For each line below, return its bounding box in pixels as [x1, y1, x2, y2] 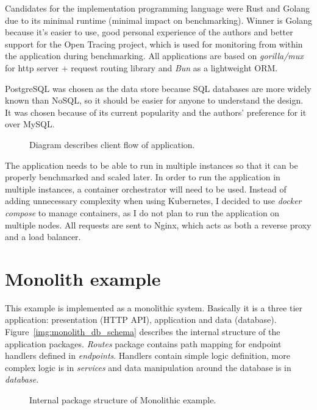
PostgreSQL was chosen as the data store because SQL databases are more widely [5, 82, 312, 94]
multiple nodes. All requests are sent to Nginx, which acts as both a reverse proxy [5, 218, 312, 231]
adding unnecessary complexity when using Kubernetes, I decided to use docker [5, 194, 302, 207]
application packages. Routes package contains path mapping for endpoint [5, 337, 282, 350]
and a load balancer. [5, 230, 81, 243]
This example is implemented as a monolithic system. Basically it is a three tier [5, 301, 303, 314]
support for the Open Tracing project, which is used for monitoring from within [5, 37, 303, 50]
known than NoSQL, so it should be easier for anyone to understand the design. [5, 94, 304, 107]
